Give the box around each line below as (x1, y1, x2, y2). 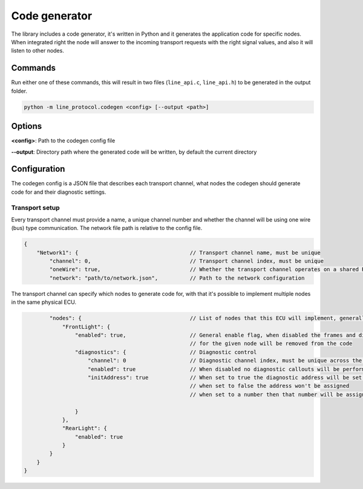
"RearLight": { (62, 425, 107, 432)
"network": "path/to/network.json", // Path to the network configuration (49, 274, 305, 281)
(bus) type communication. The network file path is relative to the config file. (11, 225, 203, 232)
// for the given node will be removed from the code (189, 340, 353, 347)
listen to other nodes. (11, 47, 65, 54)
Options (11, 121, 42, 131)
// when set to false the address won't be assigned (189, 382, 350, 390)
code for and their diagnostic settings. (11, 188, 106, 195)
